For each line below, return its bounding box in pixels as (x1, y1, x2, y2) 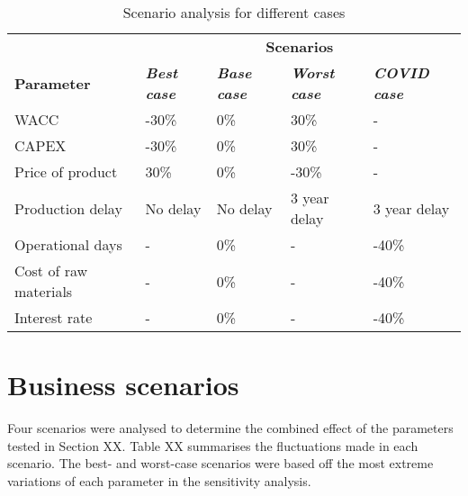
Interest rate (14, 307, 93, 328)
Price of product (14, 161, 118, 182)
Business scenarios (7, 366, 239, 403)
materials (14, 281, 73, 302)
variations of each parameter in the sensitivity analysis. (7, 471, 311, 490)
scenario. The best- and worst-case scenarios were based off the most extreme (7, 454, 434, 473)
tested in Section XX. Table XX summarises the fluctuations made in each (7, 436, 418, 455)
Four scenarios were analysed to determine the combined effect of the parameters (7, 419, 454, 437)
